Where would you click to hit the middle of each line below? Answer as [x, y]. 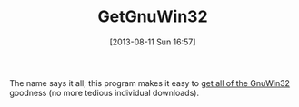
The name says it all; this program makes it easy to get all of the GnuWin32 [150, 83]
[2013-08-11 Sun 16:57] [153, 42]
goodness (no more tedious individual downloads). [105, 92]
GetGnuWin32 [153, 17]
